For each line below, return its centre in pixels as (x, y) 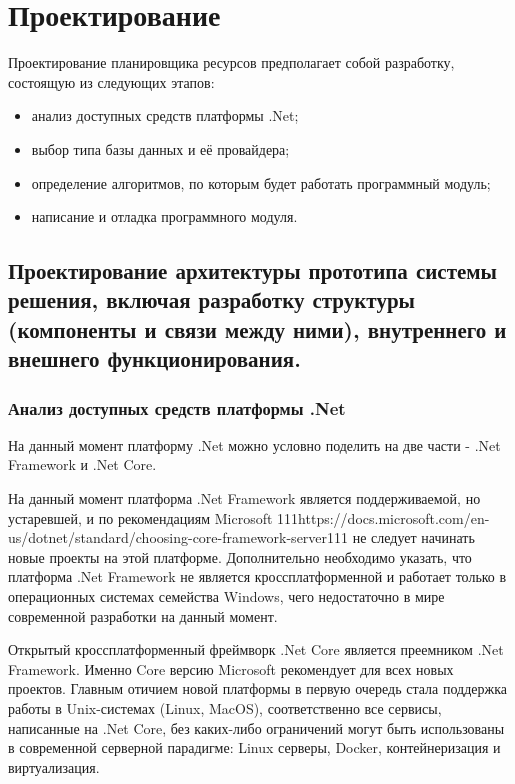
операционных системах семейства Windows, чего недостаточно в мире (226, 596)
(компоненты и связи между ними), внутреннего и (257, 328)
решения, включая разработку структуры (211, 299)
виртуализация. (54, 766)
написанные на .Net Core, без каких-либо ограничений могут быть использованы (256, 727)
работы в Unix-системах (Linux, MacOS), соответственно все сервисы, (225, 707)
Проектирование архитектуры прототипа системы (252, 270)
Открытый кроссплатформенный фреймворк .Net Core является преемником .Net (256, 649)
